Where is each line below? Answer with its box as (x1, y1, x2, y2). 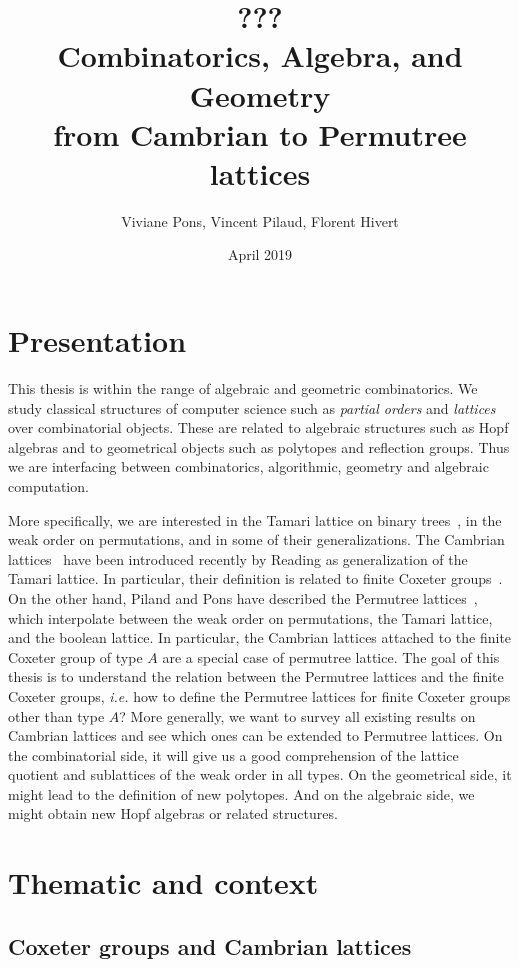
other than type (8, 705, 105, 726)
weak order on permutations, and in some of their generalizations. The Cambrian (8, 529, 505, 550)
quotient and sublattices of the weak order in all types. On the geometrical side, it (8, 764, 512, 785)
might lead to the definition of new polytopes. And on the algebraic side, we (8, 783, 475, 804)
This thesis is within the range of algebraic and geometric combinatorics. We (8, 378, 478, 398)
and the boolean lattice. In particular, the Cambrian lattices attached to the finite (8, 627, 512, 648)
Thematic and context (8, 862, 319, 903)
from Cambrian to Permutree (53, 113, 467, 154)
